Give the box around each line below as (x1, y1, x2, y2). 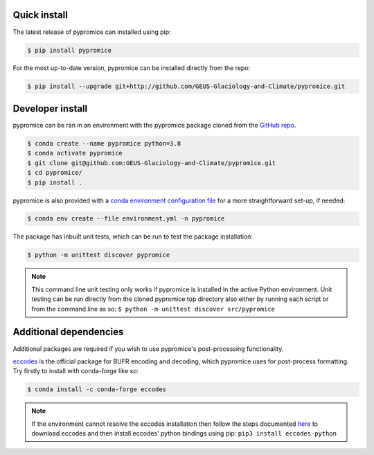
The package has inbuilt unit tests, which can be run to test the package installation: (12, 232, 253, 241)
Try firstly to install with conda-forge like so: (12, 367, 139, 375)
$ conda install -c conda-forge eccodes (27, 386, 166, 393)
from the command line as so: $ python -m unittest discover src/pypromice (31, 304, 275, 313)
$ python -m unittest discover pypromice (27, 251, 170, 259)
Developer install (12, 103, 88, 114)
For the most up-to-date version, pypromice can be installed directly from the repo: (12, 64, 251, 72)
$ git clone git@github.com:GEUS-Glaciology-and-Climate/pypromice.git (27, 159, 276, 166)
